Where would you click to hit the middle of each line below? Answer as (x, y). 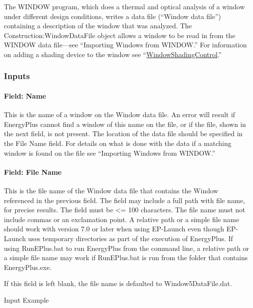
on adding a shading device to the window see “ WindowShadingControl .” (113, 54)
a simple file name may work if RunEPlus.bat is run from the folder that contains (126, 257)
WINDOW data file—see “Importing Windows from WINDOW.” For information (126, 45)
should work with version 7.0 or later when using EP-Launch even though (114, 229)
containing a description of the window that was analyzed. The (98, 26)
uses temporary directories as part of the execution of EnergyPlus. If (130, 238)
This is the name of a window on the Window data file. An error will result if (120, 114)
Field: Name (25, 96)
